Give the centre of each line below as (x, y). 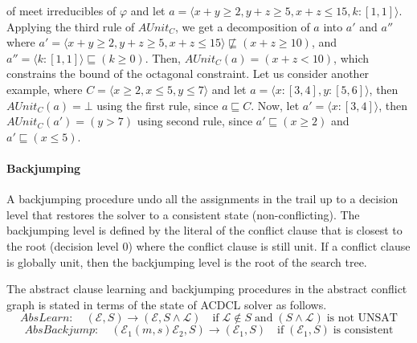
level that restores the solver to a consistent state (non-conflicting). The (183, 214)
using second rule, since (195, 121)
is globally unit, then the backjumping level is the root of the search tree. (187, 261)
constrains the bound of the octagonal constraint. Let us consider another (188, 73)
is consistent (363, 331)
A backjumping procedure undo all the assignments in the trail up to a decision (202, 199)
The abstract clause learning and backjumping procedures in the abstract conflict (207, 289)
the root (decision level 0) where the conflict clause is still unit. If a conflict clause (208, 245)
